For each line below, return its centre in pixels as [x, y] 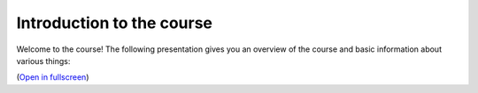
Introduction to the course [114, 23]
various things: [43, 61]
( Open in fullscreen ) [53, 77]
